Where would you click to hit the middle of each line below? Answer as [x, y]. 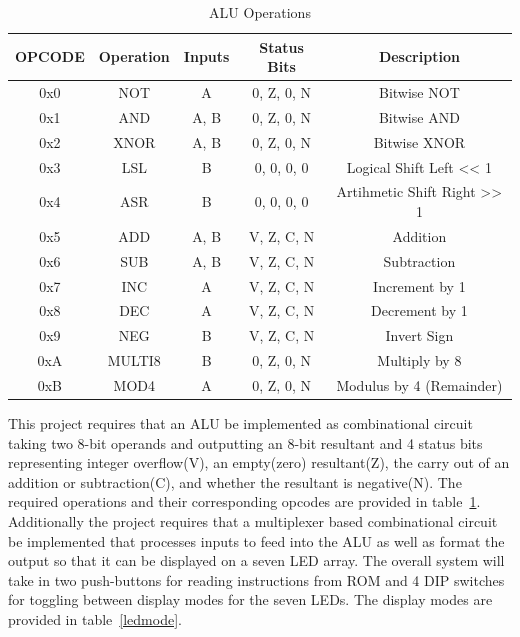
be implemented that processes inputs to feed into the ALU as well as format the [256, 540]
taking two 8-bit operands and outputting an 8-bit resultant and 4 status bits [245, 442]
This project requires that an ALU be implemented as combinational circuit [240, 423]
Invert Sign [419, 335]
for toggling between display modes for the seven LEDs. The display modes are [250, 599]
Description [419, 56]
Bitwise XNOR [419, 141]
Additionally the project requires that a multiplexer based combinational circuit [253, 520]
